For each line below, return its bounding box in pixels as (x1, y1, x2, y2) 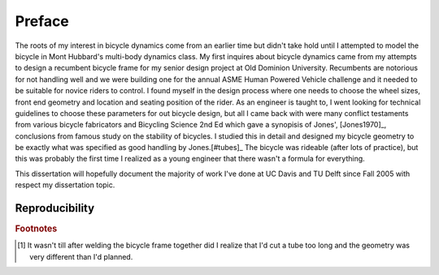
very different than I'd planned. (29, 251, 133, 261)
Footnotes (15, 223, 58, 234)
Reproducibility (15, 201, 95, 215)
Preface (15, 12, 69, 30)
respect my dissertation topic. (15, 180, 115, 190)
